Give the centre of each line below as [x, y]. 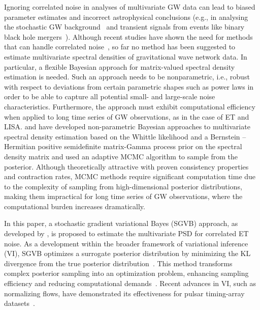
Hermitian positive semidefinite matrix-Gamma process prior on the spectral [123, 146]
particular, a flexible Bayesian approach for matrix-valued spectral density [120, 66]
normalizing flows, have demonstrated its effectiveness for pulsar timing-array [124, 293]
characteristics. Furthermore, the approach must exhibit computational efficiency [130, 106]
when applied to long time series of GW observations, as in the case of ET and [127, 116]
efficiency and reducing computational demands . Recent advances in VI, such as [130, 283]
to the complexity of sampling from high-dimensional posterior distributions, [123, 186]
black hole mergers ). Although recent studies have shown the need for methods [128, 36]
